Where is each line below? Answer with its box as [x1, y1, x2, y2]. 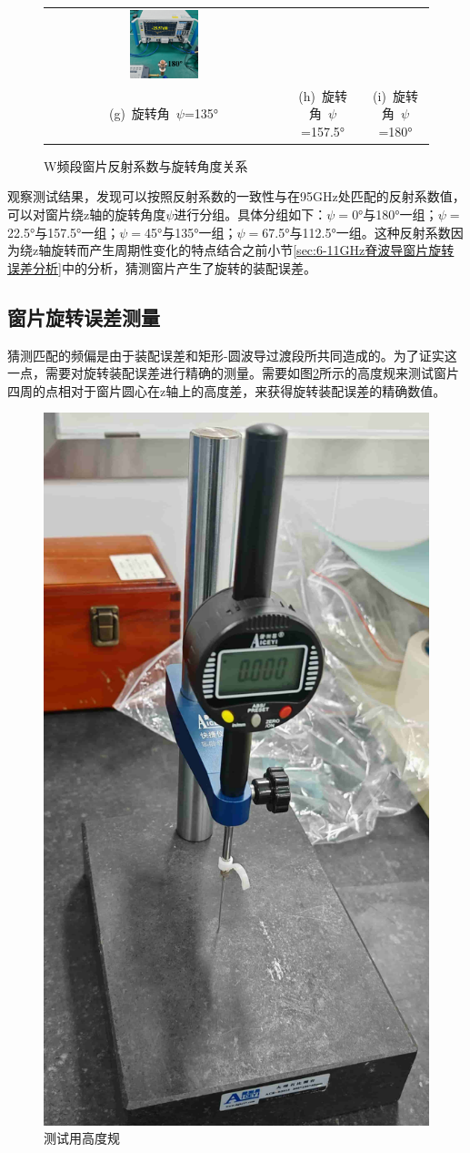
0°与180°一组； [352, 205, 438, 224]
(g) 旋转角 [108, 104, 170, 123]
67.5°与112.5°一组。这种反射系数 [262, 222, 451, 241]
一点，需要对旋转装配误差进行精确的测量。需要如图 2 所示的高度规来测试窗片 [7, 363, 459, 383]
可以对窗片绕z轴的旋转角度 [7, 205, 166, 224]
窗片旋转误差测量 [7, 302, 160, 331]
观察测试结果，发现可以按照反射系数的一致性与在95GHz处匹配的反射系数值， [7, 187, 465, 206]
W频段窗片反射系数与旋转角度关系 [44, 156, 248, 175]
